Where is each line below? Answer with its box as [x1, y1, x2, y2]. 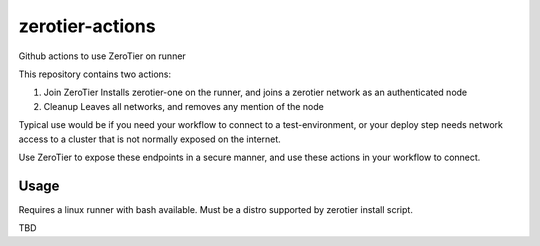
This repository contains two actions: [18, 68, 172, 80]
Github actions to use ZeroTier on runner [18, 50, 187, 62]
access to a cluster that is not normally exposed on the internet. [18, 133, 282, 145]
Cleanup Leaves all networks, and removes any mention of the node [43, 100, 324, 112]
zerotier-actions [18, 15, 156, 37]
